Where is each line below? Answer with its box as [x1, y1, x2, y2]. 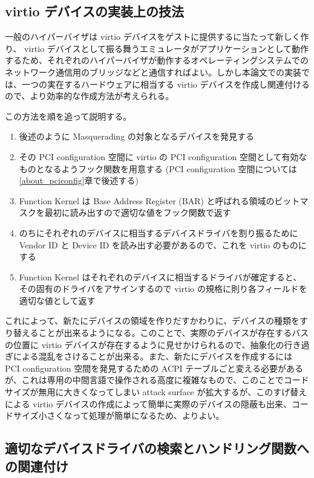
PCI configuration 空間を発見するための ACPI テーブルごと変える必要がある [5, 361, 304, 374]
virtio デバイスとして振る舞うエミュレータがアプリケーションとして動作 [24, 42, 309, 54]
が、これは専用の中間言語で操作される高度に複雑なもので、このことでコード [5, 373, 309, 386]
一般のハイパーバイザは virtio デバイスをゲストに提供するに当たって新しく [5, 30, 301, 43]
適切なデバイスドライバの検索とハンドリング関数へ [5, 439, 309, 457]
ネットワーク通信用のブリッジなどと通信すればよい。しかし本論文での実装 [5, 65, 301, 78]
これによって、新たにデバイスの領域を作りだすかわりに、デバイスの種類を [5, 314, 299, 327]
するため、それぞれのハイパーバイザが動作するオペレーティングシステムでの [5, 54, 309, 66]
